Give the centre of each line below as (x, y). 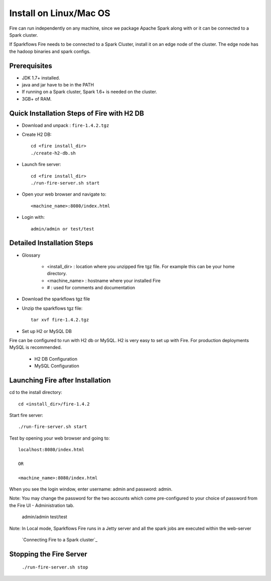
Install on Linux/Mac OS (60, 13)
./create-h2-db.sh (53, 153)
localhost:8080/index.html (51, 450)
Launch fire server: (41, 164)
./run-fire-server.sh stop (55, 567)
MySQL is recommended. (36, 348)
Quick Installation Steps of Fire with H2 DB (77, 113)
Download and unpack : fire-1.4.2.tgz (65, 125)
